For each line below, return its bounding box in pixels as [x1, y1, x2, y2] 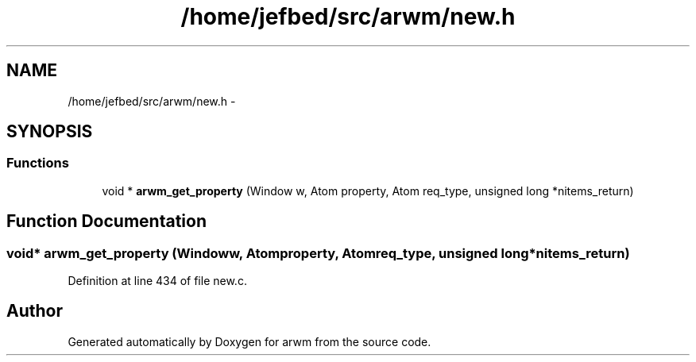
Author [6, 301, 63, 322]
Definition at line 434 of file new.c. [68, 274, 247, 288]
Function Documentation [6, 211, 207, 232]
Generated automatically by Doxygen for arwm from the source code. [68, 334, 431, 349]
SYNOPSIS [6, 121, 93, 142]
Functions [6, 155, 69, 171]
